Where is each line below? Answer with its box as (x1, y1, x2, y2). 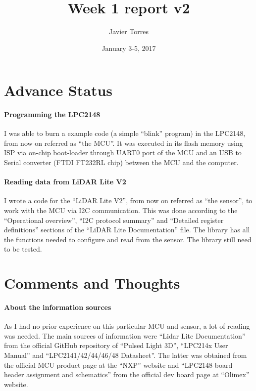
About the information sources (4, 302, 111, 312)
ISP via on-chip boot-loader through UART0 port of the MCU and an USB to (4, 147, 242, 158)
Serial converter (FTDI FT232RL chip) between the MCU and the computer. (4, 157, 239, 168)
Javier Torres (108, 26, 149, 37)
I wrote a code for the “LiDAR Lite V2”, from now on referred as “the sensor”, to (4, 195, 253, 206)
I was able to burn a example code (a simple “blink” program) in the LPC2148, (4, 128, 246, 138)
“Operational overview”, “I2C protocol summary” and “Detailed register (4, 215, 224, 225)
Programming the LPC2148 (4, 109, 101, 120)
